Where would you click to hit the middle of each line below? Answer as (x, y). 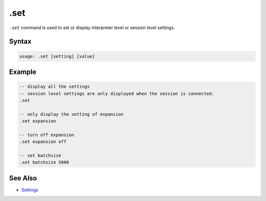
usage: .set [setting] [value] (57, 56)
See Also (23, 178)
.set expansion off (43, 142)
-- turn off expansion (47, 135)
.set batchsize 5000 (44, 162)
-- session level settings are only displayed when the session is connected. (117, 93)
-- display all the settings (55, 87)
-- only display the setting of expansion (71, 114)
